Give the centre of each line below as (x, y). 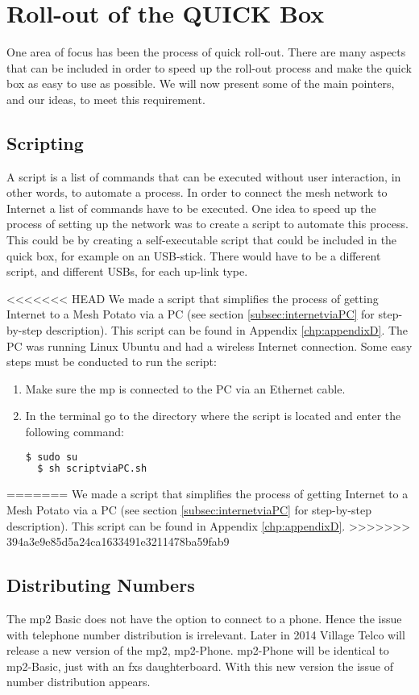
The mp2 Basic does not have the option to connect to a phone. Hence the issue (204, 618)
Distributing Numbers (101, 585)
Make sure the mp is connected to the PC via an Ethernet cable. (185, 388)
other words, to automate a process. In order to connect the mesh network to (197, 192)
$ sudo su (52, 457)
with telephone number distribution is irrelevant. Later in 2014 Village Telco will (206, 634)
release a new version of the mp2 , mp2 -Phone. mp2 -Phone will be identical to (198, 650)
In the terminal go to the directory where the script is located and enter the (213, 416)
